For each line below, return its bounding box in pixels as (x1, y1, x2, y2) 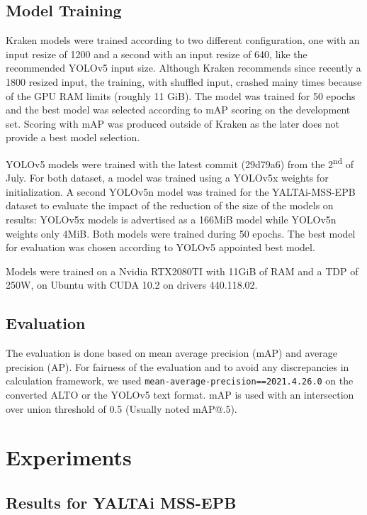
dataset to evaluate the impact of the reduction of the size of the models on (6, 198, 334, 213)
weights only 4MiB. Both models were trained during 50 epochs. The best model (6, 226, 356, 240)
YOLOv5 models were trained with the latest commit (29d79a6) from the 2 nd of (6, 154, 354, 171)
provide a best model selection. (6, 130, 140, 145)
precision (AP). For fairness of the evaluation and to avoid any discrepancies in (6, 359, 349, 374)
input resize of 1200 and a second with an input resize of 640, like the (6, 46, 307, 61)
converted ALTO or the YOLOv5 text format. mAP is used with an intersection (6, 387, 354, 402)
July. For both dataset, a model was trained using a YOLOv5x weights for (6, 170, 329, 185)
